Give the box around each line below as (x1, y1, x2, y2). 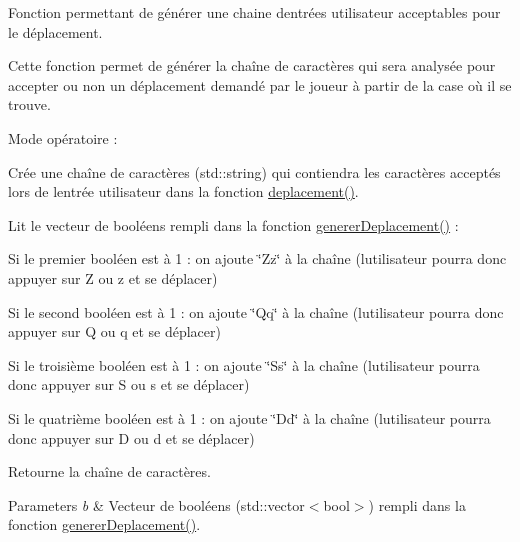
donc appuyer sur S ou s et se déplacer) (8, 374, 250, 395)
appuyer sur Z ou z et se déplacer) (8, 267, 218, 288)
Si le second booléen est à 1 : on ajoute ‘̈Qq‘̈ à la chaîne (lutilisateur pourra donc (8, 301, 504, 322)
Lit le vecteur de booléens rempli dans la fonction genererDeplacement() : (8, 214, 459, 235)
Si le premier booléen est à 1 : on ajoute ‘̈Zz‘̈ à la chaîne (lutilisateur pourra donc (8, 248, 507, 269)
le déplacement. (8, 21, 103, 42)
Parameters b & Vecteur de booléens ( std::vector (8, 494, 305, 515)
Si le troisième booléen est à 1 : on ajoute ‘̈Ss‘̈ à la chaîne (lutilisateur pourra (8, 354, 480, 375)
